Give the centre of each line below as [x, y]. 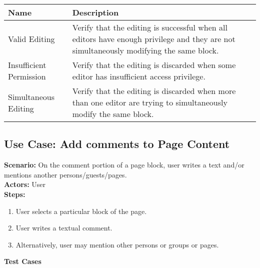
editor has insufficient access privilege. [139, 76]
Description [95, 12]
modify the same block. [113, 114]
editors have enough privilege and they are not [154, 39]
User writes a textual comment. [64, 228]
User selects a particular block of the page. [81, 211]
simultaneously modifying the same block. [145, 50]
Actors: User [25, 184]
